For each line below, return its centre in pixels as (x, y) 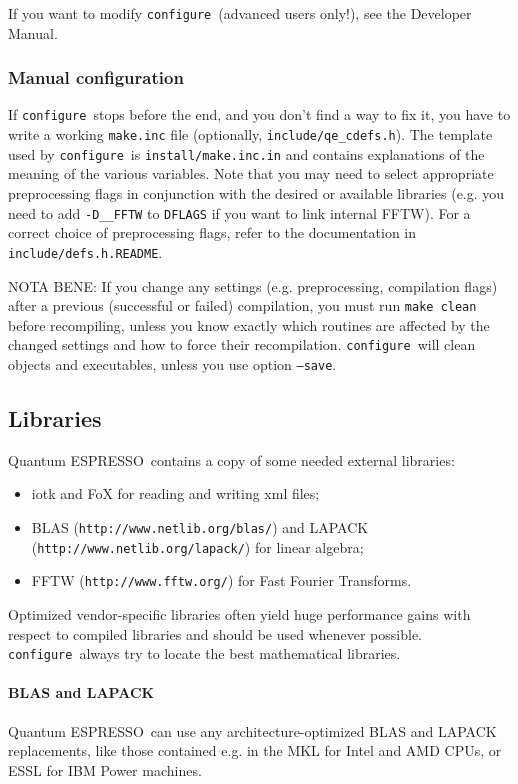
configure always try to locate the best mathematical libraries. (204, 653)
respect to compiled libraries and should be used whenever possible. (215, 633)
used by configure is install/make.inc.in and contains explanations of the (246, 153)
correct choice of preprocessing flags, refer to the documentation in (212, 232)
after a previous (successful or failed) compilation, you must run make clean (242, 305)
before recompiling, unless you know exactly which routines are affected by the (249, 324)
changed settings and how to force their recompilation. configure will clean (242, 344)
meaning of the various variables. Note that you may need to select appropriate (251, 173)
